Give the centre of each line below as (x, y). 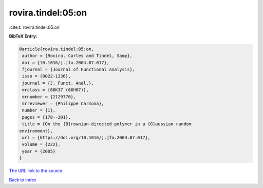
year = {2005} (39, 151)
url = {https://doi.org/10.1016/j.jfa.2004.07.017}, (86, 138)
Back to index (23, 180)
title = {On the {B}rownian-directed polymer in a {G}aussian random (107, 124)
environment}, (36, 131)
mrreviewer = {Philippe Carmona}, (63, 104)
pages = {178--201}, (47, 117)
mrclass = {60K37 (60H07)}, (56, 90)
